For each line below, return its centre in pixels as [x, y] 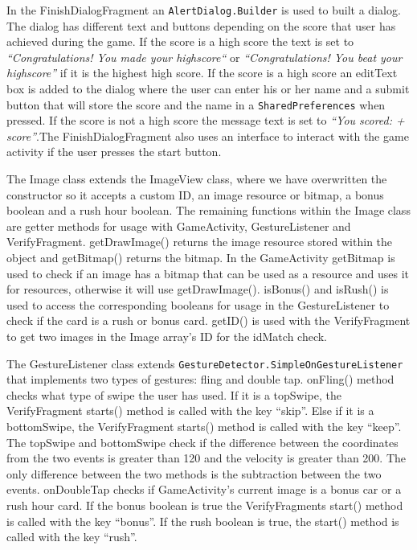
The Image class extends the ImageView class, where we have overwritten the [197, 179]
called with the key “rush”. [72, 537]
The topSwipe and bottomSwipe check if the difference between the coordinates [202, 442]
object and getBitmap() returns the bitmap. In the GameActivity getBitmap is [201, 258]
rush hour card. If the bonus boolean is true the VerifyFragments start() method [205, 505]
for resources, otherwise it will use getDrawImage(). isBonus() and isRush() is [198, 289]
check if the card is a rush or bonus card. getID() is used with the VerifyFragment [208, 320]
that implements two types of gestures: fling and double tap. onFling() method [200, 379]
